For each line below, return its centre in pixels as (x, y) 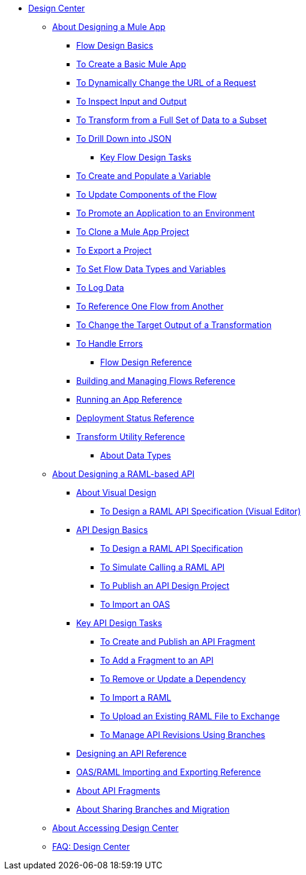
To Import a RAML (136, 697)
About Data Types (136, 455)
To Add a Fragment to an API (157, 660)
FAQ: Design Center (91, 846)
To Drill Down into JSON (124, 139)
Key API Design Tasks (119, 623)
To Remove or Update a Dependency (173, 679)
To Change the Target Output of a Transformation (174, 325)
